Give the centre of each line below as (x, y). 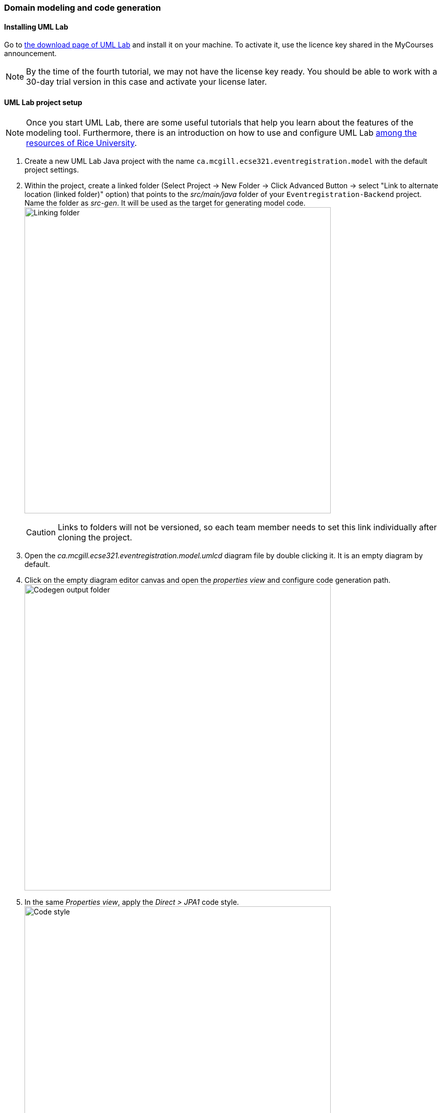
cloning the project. (95, 538)
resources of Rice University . (82, 143)
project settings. (52, 170)
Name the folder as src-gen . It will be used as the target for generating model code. (165, 203)
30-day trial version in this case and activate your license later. (146, 82)
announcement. (30, 54)
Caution (41, 533)
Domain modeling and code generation (83, 8)
